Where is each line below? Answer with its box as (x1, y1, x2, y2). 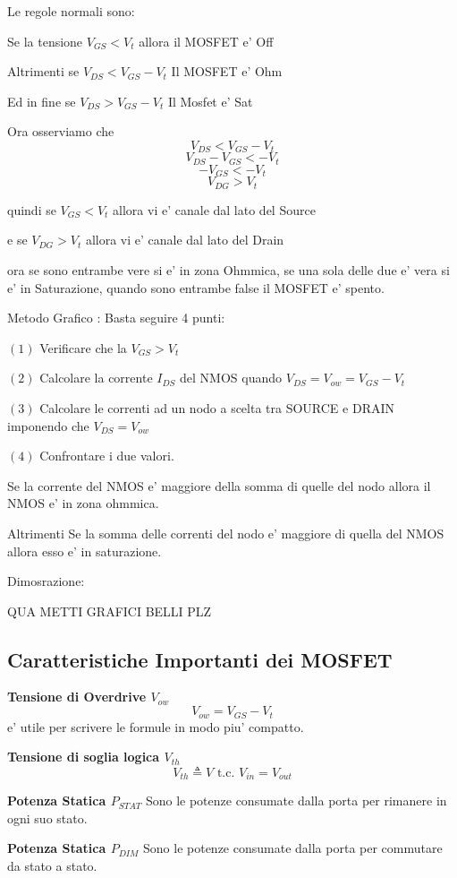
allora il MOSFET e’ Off (139, 31, 274, 50)
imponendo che (7, 416, 89, 435)
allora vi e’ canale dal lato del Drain (85, 230, 284, 249)
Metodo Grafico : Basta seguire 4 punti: (7, 308, 225, 327)
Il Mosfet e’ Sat (167, 91, 253, 110)
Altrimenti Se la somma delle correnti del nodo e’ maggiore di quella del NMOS (7, 523, 444, 542)
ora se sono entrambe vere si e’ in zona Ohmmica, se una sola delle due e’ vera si (7, 260, 450, 279)
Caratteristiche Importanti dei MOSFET (7, 645, 393, 673)
